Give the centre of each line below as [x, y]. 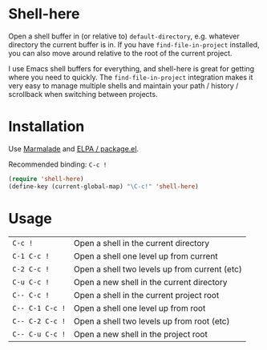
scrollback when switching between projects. [83, 94]
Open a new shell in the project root [141, 334]
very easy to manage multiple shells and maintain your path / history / [123, 86]
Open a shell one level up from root [140, 308]
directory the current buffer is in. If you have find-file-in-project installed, [134, 44]
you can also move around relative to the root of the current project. [120, 53]
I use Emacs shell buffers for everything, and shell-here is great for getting [131, 68]
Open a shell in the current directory [142, 243]
